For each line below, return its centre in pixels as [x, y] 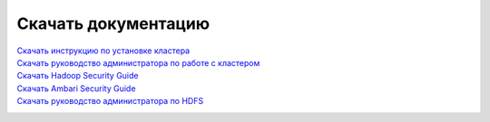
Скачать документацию [113, 23]
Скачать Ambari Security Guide [76, 88]
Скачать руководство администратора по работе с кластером [138, 62]
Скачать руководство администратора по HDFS [110, 101]
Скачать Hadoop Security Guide [78, 76]
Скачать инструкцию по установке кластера [103, 51]
